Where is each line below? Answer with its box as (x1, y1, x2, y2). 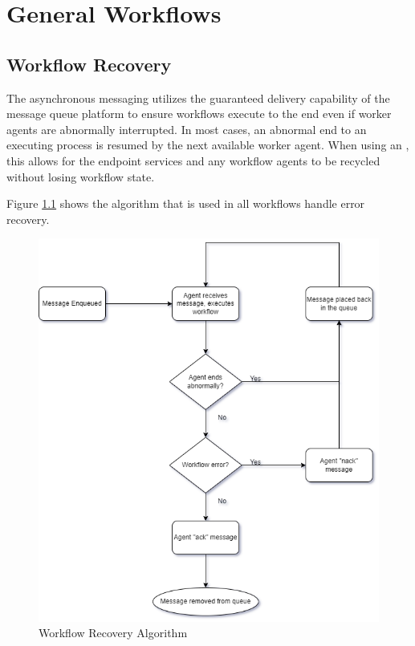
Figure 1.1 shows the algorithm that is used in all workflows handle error (6, 195, 365, 212)
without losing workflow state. (6, 168, 155, 185)
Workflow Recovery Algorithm (39, 624, 188, 641)
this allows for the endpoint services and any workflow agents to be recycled (6, 152, 380, 169)
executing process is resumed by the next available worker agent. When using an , (6, 136, 409, 153)
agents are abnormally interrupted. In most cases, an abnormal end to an (6, 120, 367, 137)
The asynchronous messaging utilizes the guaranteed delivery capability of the (6, 89, 390, 106)
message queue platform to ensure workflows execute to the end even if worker (6, 105, 392, 122)
